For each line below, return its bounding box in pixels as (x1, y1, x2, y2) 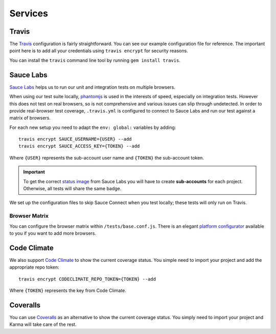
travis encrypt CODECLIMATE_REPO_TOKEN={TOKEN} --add (18, 276, 156, 282)
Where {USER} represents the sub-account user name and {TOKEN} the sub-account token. (9, 154, 204, 161)
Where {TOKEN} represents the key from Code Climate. (9, 287, 126, 294)
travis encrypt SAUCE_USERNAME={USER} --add (18, 136, 132, 142)
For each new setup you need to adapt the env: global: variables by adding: (9, 124, 176, 130)
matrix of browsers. (9, 115, 51, 121)
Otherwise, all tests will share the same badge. (23, 186, 122, 192)
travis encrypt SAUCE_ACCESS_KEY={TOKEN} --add (18, 143, 140, 149)
